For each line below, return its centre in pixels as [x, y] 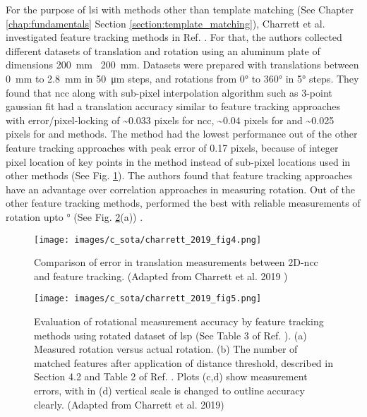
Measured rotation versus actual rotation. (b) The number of [166, 349]
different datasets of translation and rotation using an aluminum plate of [163, 50]
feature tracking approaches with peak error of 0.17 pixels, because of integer [172, 147]
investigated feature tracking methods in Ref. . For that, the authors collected [174, 37]
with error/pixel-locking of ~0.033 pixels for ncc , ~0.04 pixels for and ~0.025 [170, 120]
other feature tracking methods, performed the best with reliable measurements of [183, 203]
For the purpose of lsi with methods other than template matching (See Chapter [180, 9]
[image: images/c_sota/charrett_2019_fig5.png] [148, 299]
